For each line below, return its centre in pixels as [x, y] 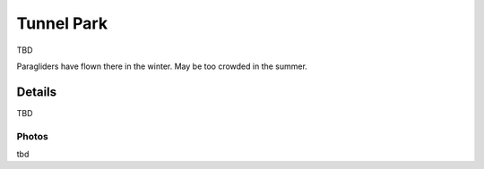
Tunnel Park [62, 23]
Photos [32, 136]
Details [37, 92]
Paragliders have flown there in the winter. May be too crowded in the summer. [162, 66]
